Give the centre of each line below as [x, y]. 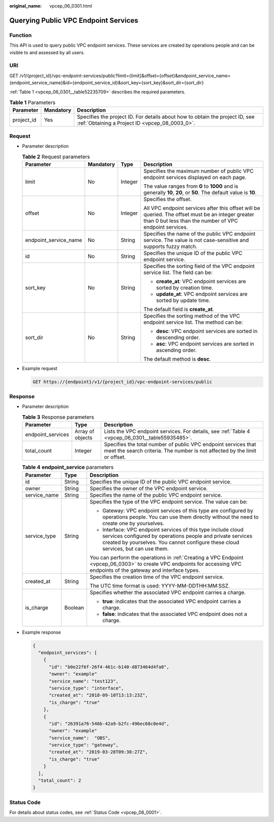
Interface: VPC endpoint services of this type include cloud [173, 529]
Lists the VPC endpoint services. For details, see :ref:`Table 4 [177, 431]
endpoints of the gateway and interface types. [145, 570]
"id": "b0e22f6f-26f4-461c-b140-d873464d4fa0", [109, 667]
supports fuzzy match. [170, 246]
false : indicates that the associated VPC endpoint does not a [175, 614]
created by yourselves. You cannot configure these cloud [171, 542]
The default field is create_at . [179, 309]
